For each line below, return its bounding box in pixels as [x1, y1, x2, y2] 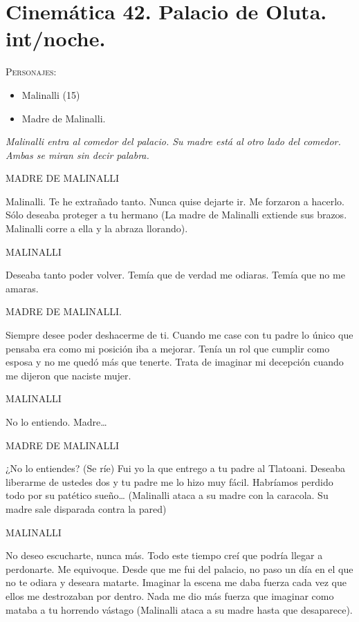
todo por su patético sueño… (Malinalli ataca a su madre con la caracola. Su [6, 488, 329, 502]
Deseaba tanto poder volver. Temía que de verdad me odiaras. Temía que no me [6, 267, 345, 282]
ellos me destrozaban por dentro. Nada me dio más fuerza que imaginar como [6, 588, 334, 603]
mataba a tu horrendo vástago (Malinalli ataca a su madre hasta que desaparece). [6, 602, 353, 616]
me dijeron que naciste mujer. [6, 368, 131, 382]
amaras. [6, 281, 39, 295]
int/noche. [6, 24, 106, 53]
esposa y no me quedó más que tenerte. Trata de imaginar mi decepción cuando [6, 355, 344, 369]
